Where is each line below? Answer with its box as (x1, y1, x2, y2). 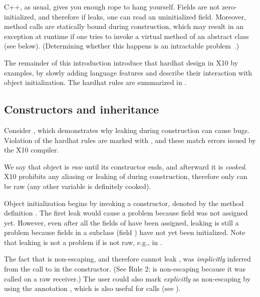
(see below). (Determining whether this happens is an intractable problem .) (4, 40, 239, 51)
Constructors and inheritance (4, 101, 159, 117)
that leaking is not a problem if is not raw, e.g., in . (4, 236, 162, 247)
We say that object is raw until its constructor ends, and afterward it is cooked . (4, 161, 247, 171)
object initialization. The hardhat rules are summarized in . (4, 77, 187, 87)
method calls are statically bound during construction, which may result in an (4, 21, 244, 31)
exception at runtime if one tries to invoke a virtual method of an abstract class (4, 30, 249, 41)
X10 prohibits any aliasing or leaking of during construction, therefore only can (4, 171, 247, 181)
